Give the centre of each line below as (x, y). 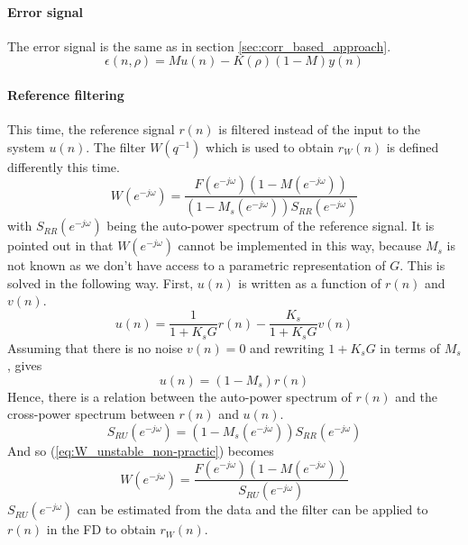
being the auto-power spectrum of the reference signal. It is (271, 226)
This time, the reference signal (91, 129)
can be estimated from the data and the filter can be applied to (252, 509)
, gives (25, 365)
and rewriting (287, 347)
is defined (413, 146)
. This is (422, 265)
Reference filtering (66, 94)
